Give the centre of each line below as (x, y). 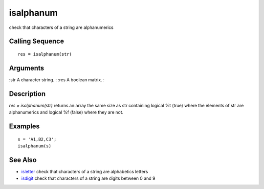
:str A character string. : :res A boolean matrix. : (57, 80)
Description (27, 94)
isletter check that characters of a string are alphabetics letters (85, 171)
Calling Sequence (37, 41)
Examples (24, 126)
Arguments (27, 68)
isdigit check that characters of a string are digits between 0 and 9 (88, 178)
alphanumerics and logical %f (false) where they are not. (66, 112)
